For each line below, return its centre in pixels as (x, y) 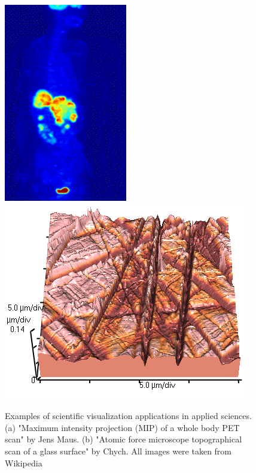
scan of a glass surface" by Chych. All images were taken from (118, 451)
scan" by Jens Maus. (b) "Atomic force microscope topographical (124, 439)
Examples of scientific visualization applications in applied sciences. (128, 416)
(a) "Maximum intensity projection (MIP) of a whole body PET (122, 427)
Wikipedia (24, 463)
